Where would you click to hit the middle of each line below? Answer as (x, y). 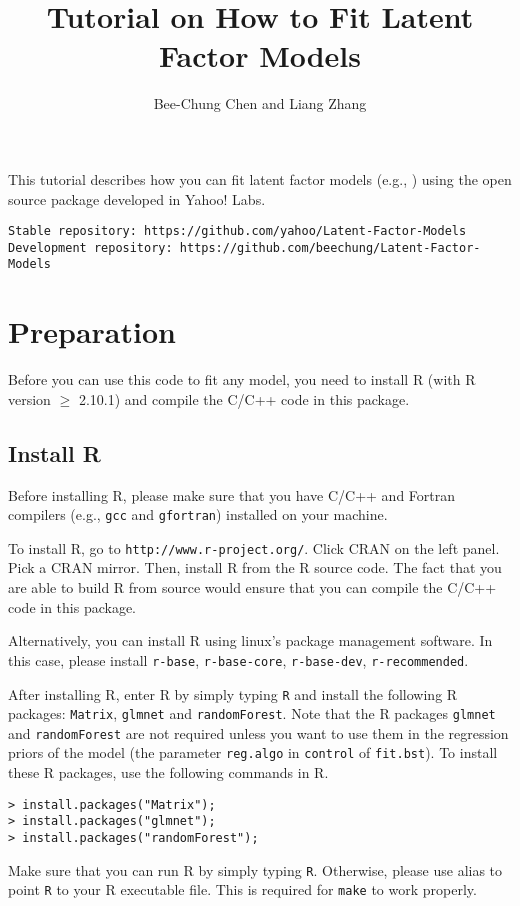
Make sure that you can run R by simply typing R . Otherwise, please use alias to (255, 869)
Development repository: (90, 247)
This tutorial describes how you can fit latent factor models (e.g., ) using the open (260, 178)
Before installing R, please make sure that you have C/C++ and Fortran (232, 494)
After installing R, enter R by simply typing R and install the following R (233, 693)
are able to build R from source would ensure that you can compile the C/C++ (252, 587)
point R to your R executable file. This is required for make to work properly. (242, 889)
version (29, 398)
